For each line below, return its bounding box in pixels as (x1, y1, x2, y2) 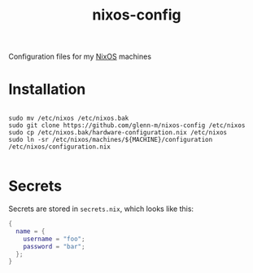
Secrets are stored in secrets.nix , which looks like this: (8, 204, 194, 214)
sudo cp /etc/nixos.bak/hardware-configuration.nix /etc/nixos (8, 129, 228, 137)
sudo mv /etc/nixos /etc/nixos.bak (8, 114, 129, 123)
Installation (8, 80, 86, 99)
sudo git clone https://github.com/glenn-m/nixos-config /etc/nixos (8, 121, 246, 130)
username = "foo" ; (23, 235, 85, 243)
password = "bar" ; (23, 242, 85, 250)
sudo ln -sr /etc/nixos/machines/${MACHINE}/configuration (8, 136, 213, 144)
